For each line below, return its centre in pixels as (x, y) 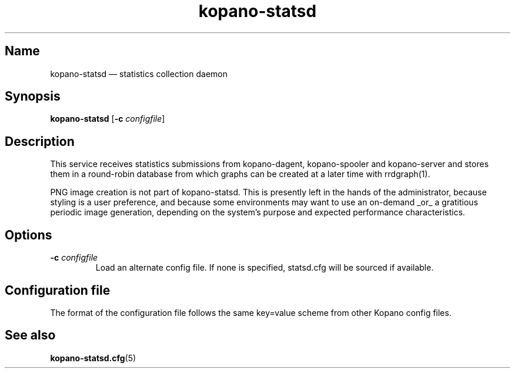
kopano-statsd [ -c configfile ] (108, 119)
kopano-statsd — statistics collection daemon (139, 74)
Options (29, 235)
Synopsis (33, 96)
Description (40, 141)
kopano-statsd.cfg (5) (93, 358)
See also (30, 335)
